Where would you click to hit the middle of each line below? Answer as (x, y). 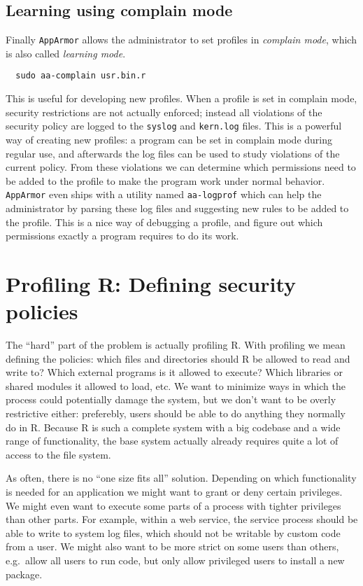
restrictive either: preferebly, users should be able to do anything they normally (176, 413)
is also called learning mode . (66, 53)
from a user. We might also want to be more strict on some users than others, (172, 546)
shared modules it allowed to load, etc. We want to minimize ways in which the (176, 385)
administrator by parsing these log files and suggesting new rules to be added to (177, 208)
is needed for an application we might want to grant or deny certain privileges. (174, 492)
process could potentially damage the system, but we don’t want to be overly (171, 399)
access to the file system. (58, 454)
